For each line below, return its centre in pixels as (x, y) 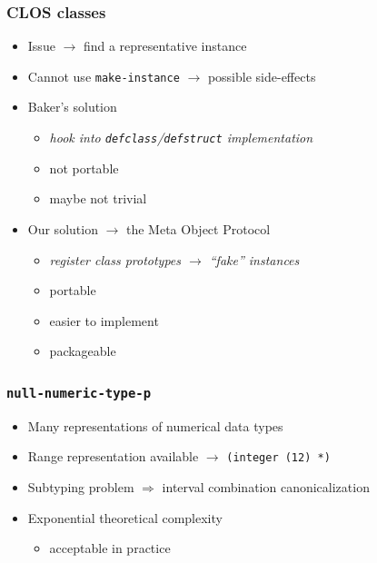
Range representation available (113, 456)
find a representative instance (165, 46)
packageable (83, 351)
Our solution (63, 228)
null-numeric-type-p (79, 393)
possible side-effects (262, 76)
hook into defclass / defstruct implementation (181, 138)
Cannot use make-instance (104, 76)
